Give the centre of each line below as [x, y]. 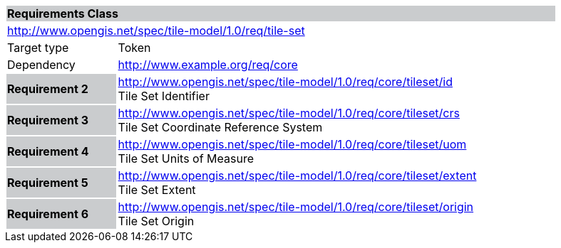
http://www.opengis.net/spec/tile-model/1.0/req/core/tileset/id [285, 82]
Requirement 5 [48, 183]
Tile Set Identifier [164, 96]
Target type [38, 48]
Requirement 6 [48, 214]
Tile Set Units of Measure [186, 158]
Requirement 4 [48, 151]
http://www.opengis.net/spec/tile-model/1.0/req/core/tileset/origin [296, 207]
